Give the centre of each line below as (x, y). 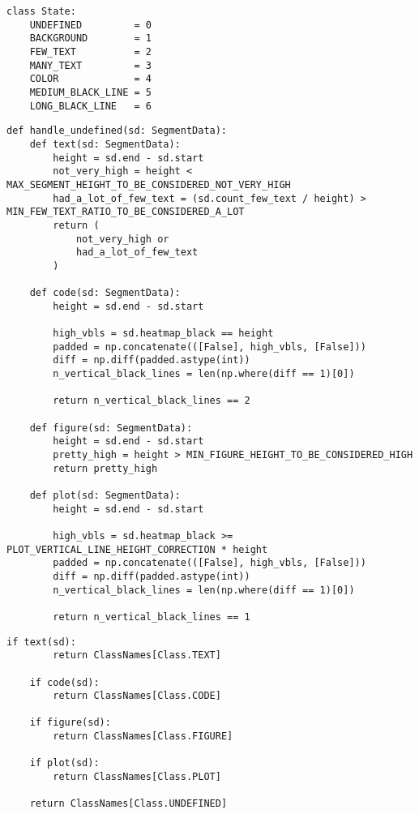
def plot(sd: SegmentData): (105, 495)
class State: (41, 11)
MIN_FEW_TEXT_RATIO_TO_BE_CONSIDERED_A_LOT (126, 212)
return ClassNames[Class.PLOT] (137, 777)
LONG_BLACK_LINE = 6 (90, 106)
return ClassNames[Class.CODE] (137, 696)
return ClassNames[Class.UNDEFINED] (128, 804)
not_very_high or (122, 239)
